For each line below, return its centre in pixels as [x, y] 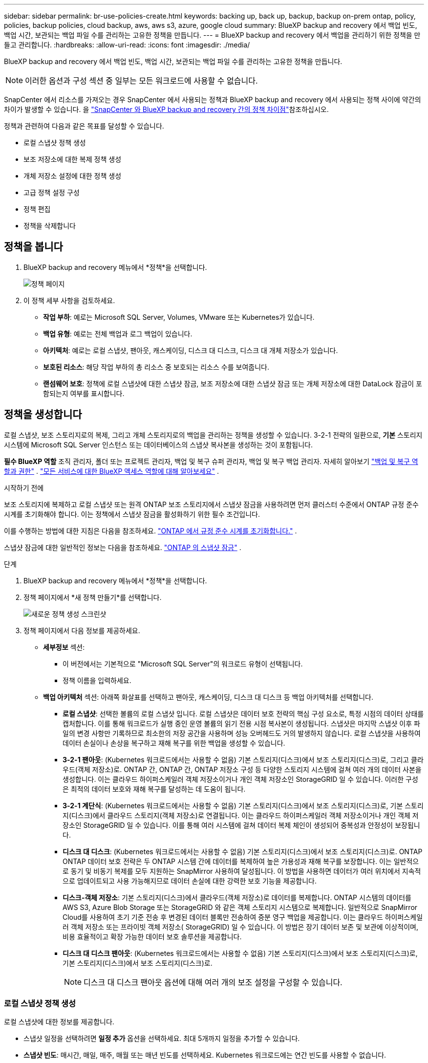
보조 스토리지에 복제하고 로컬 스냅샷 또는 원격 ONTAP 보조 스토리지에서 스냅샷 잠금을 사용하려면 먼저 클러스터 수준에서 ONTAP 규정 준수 [211, 504]
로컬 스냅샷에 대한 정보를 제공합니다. [59, 1022]
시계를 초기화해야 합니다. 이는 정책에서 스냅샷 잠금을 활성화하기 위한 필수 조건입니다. [132, 514]
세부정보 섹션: [64, 647]
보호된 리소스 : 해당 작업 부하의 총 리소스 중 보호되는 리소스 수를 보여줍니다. [156, 367]
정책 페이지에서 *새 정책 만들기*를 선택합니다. [93, 597]
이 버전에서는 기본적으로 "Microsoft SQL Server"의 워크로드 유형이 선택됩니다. [183, 664]
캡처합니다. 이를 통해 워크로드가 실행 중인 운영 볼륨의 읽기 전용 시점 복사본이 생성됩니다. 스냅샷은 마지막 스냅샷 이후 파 [241, 723]
